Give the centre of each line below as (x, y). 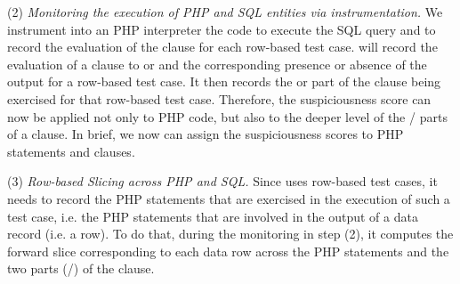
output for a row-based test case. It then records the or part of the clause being (224, 81)
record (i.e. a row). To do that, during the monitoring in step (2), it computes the (230, 234)
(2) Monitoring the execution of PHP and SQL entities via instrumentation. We (225, 12)
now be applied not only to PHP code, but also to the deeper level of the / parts (227, 116)
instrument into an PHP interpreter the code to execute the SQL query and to (222, 29)
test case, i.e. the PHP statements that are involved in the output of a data (213, 216)
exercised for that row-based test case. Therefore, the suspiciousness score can (219, 98)
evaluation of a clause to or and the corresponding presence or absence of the (217, 64)
